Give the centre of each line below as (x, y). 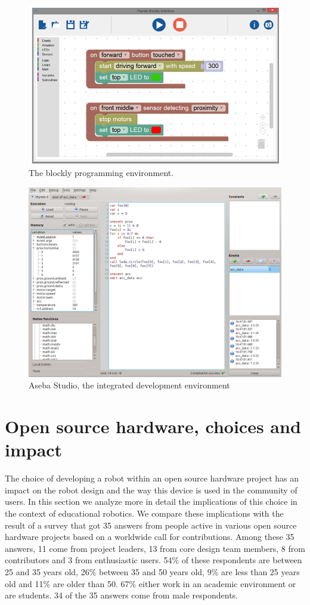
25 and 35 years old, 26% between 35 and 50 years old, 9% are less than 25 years (152, 571)
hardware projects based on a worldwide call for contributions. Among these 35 (150, 537)
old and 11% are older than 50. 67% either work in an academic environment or (151, 583)
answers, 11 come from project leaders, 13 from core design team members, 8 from (155, 548)
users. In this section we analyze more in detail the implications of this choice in (151, 501)
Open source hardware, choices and (153, 426)
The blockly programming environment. (101, 173)
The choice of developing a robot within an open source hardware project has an (152, 478)
